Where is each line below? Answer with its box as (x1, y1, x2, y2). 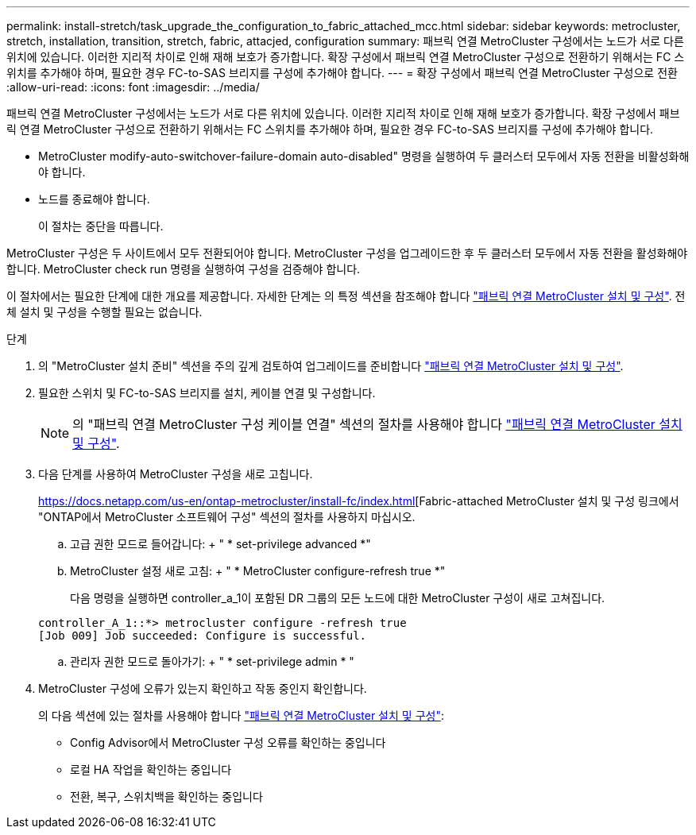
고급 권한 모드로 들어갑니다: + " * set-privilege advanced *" (70, 537, 371, 551)
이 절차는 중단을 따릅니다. (38, 219, 164, 233)
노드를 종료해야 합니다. (38, 192, 150, 206)
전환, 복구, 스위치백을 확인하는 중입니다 (70, 790, 263, 803)
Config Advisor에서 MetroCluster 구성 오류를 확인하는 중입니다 (70, 736, 386, 749)
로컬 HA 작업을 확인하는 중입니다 (70, 763, 232, 776)
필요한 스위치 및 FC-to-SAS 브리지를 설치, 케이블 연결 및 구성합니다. (38, 386, 376, 400)
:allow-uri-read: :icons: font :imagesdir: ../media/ (6, 80, 260, 94)
